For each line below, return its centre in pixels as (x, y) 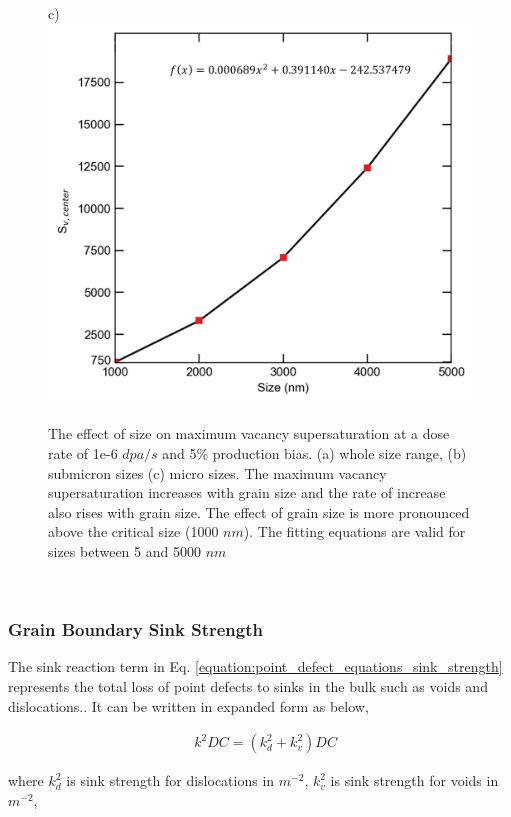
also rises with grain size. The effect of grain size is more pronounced (259, 511)
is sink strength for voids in (414, 780)
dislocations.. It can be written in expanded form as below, (188, 705)
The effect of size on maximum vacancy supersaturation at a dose (249, 433)
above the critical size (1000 (133, 531)
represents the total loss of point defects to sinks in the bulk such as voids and (248, 685)
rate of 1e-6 (83, 452)
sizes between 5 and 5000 (124, 550)
